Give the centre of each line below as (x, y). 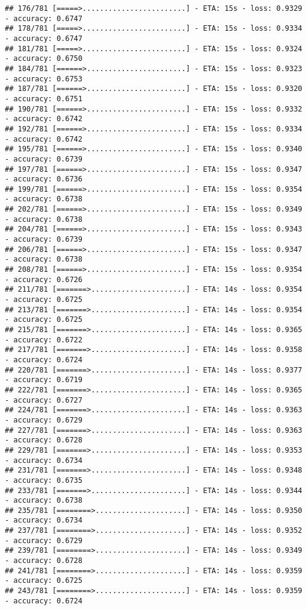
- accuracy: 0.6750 (44, 59)
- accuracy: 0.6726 (44, 279)
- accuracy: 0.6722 (44, 340)
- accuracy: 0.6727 (44, 400)
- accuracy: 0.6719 (44, 380)
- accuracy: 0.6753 (44, 79)
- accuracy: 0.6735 (44, 480)
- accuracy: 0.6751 (44, 99)
